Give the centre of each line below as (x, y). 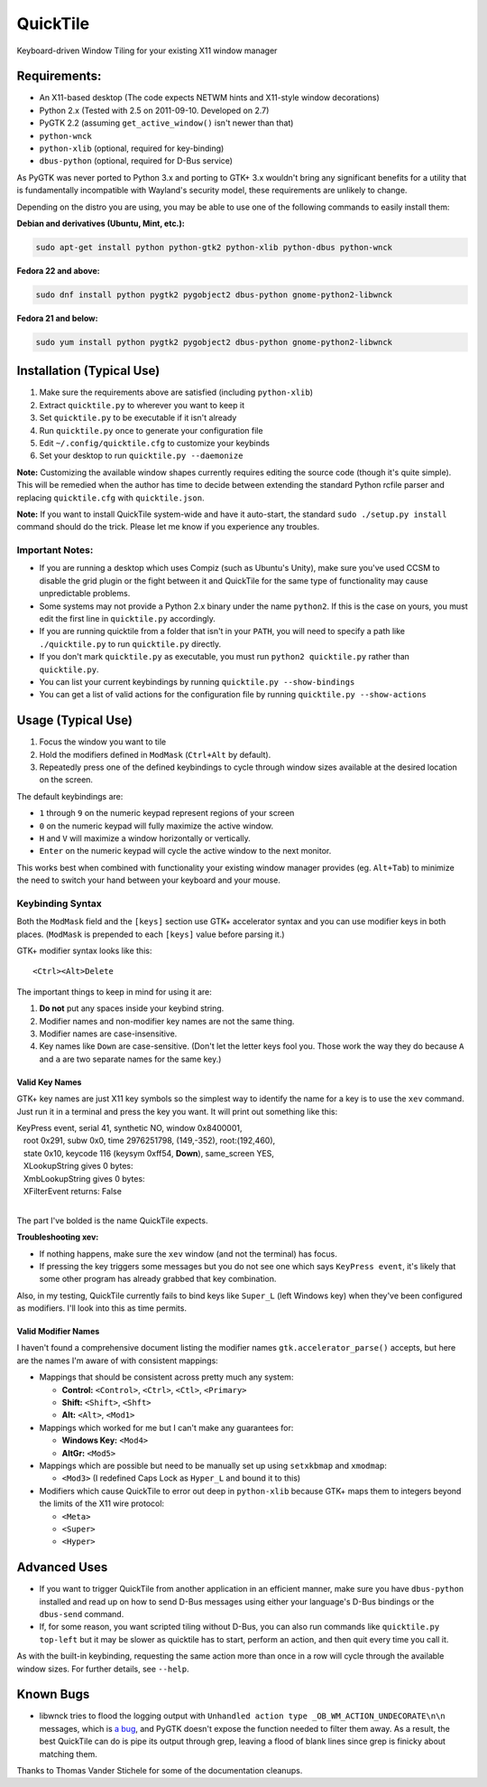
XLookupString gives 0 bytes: (78, 1166)
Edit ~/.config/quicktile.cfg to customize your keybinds (155, 443)
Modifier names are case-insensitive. (108, 1034)
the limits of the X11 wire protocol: (102, 1503)
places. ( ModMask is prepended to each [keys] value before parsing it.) (151, 934)
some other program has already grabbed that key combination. (158, 1279)
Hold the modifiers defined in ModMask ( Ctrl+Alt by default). (155, 754)
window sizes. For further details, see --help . (103, 1669)
